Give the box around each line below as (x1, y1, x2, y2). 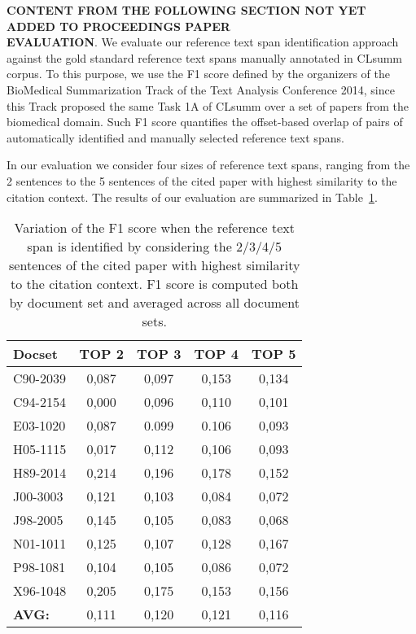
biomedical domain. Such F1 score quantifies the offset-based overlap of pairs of (7, 113, 403, 130)
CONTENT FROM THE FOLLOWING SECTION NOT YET (7, 2, 366, 18)
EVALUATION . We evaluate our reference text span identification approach (7, 33, 399, 50)
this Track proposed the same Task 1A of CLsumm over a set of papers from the (7, 97, 409, 114)
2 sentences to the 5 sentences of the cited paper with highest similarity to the (7, 172, 397, 189)
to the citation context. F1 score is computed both (11, 274, 299, 294)
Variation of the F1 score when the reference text (14, 218, 295, 238)
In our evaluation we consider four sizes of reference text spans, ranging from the (7, 156, 410, 173)
